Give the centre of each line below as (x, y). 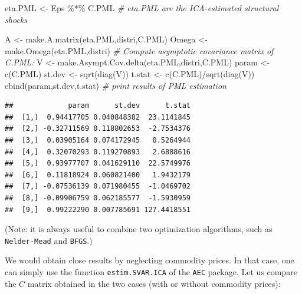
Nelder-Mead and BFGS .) (49, 240)
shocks (16, 19)
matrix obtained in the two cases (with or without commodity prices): (154, 283)
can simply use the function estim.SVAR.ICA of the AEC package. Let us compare (151, 271)
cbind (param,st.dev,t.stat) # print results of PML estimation (116, 85)
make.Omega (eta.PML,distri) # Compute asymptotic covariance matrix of (139, 50)
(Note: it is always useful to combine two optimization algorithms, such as (139, 229)
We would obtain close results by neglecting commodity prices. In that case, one (150, 260)
